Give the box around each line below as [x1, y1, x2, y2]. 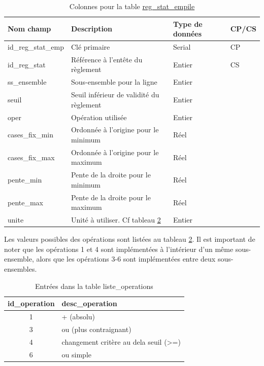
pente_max [8, 197, 43, 207]
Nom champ [8, 23, 51, 34]
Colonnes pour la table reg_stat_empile [69, 1, 195, 11]
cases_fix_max [8, 152, 55, 162]
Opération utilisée [71, 112, 127, 122]
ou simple [61, 349, 92, 359]
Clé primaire [71, 42, 110, 52]
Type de [173, 18, 203, 29]
